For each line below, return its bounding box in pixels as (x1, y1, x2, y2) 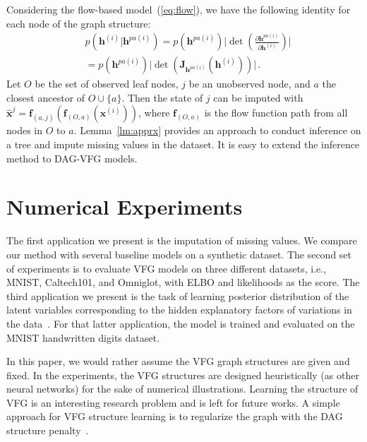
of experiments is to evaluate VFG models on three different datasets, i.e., (6, 261, 327, 275)
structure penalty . (6, 423, 89, 438)
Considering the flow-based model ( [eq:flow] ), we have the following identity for (6, 2, 351, 16)
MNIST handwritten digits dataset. (6, 330, 160, 345)
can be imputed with (213, 90, 303, 104)
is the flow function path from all (204, 105, 348, 120)
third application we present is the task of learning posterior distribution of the (6, 288, 349, 303)
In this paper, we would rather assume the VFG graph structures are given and (6, 354, 350, 369)
